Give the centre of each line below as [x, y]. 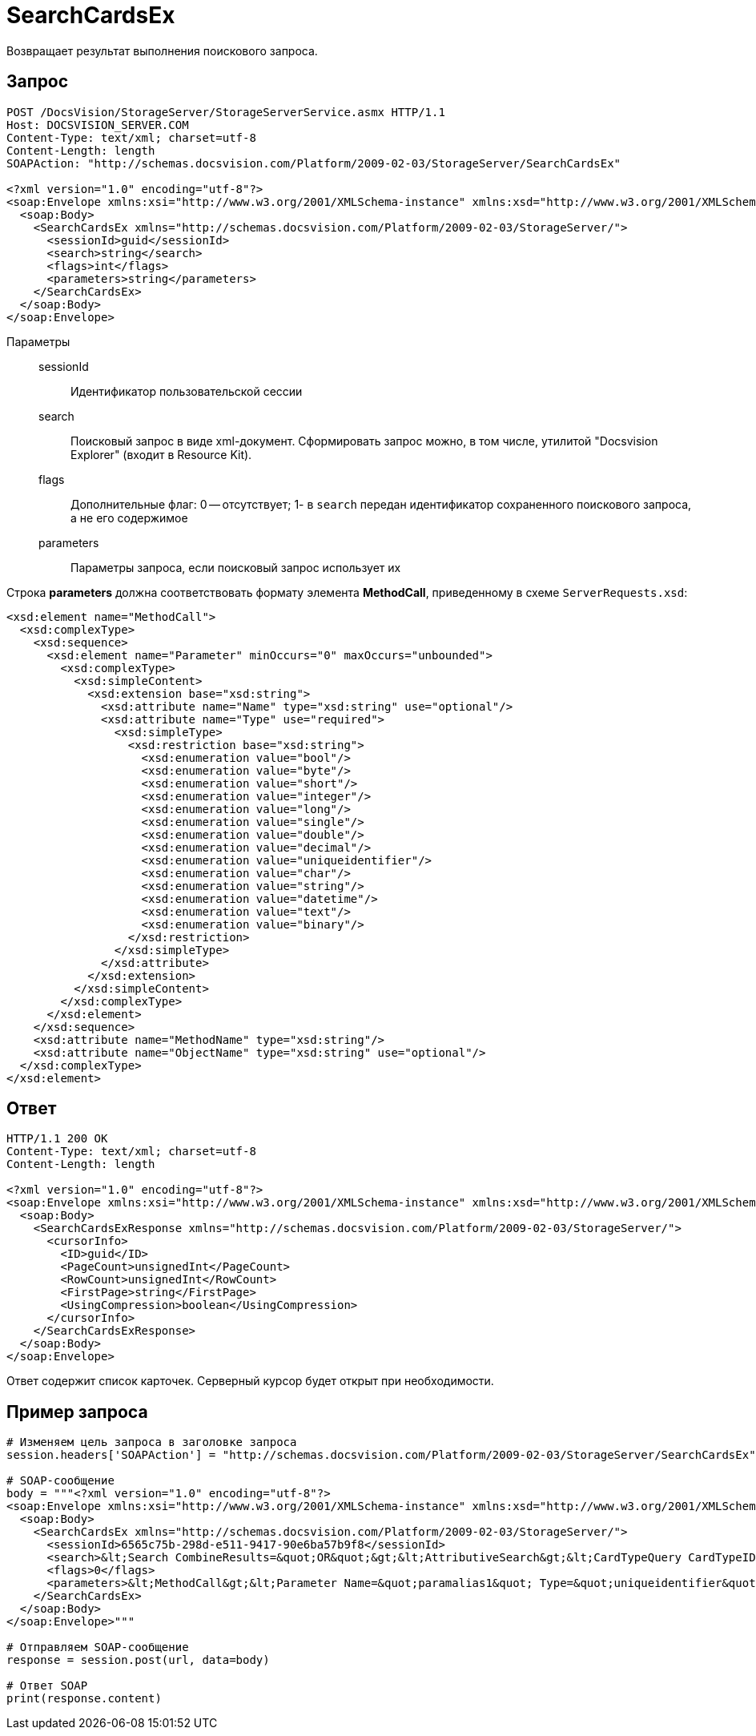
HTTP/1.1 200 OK [57, 1139]
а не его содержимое [129, 518]
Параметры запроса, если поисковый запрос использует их [236, 567]
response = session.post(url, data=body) [138, 1660]
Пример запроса [77, 1412]
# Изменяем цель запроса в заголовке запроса [152, 1442]
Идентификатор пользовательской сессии [187, 391]
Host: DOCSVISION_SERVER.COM [98, 125]
